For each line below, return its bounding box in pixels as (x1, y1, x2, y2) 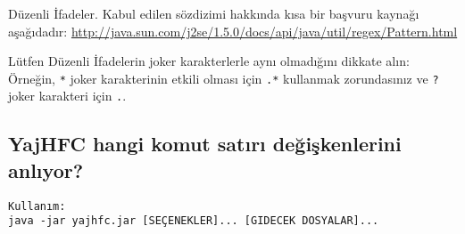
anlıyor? (8, 156, 84, 183)
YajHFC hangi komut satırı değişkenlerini (8, 130, 402, 157)
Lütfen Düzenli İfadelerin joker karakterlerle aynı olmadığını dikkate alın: (8, 52, 410, 70)
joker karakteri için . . (8, 86, 127, 105)
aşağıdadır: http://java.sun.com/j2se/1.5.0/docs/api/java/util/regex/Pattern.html (8, 21, 458, 40)
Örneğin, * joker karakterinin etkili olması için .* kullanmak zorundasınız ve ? (8, 69, 439, 87)
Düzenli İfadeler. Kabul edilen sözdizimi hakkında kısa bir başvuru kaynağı (8, 4, 419, 22)
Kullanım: (8, 199, 66, 213)
